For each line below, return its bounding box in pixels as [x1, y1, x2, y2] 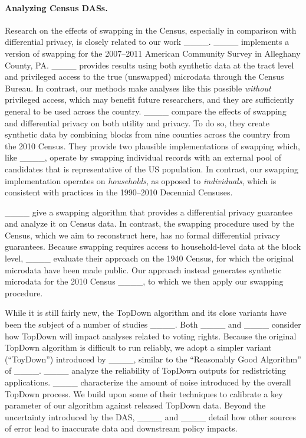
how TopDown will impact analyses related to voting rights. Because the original [5, 329, 297, 342]
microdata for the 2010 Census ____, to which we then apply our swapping [5, 275, 284, 287]
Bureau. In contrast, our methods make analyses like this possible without [5, 81, 271, 94]
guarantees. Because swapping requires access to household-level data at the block [5, 240, 301, 253]
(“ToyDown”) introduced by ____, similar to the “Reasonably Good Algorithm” [5, 352, 301, 365]
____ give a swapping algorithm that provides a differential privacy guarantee [5, 205, 293, 218]
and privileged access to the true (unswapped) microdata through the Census [5, 70, 284, 83]
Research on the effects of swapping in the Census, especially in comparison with [5, 24, 297, 36]
